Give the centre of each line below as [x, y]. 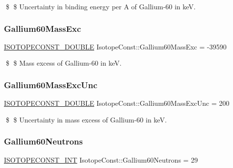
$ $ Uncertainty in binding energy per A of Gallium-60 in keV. [101, 6]
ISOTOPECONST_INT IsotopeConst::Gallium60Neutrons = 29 [101, 159]
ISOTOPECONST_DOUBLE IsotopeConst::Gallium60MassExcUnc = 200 [117, 103]
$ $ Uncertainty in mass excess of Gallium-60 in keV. [86, 119]
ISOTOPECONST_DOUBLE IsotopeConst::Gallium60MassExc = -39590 [115, 46]
